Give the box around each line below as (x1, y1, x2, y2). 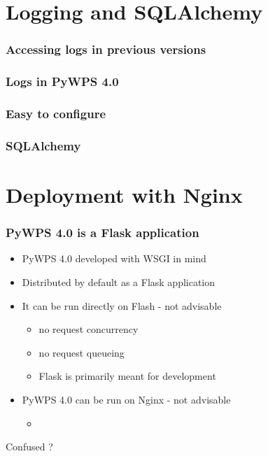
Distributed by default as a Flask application (22, 274, 216, 289)
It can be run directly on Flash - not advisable (22, 298, 222, 313)
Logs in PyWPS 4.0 (6, 73, 119, 90)
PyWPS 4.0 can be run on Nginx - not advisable (22, 392, 231, 406)
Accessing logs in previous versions (6, 41, 206, 58)
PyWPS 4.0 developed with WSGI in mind (22, 251, 206, 266)
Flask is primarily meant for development (38, 369, 216, 383)
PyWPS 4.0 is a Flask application (6, 224, 199, 241)
